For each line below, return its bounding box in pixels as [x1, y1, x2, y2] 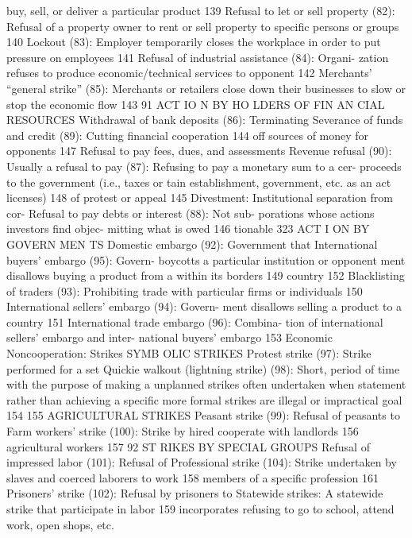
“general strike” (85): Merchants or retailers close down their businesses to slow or [6, 79, 406, 96]
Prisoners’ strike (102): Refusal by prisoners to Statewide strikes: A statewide [6, 485, 383, 501]
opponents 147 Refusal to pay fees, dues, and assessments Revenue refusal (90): [6, 142, 392, 159]
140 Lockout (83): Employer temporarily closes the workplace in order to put [6, 33, 381, 50]
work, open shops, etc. [6, 516, 114, 532]
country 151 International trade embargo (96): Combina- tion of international [6, 313, 383, 330]
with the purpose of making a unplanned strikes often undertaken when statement [6, 376, 406, 393]
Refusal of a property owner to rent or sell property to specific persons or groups [6, 17, 399, 34]
